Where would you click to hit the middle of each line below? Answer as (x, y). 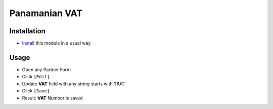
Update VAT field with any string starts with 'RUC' (74, 84)
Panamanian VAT (46, 13)
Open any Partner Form (46, 69)
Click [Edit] (36, 77)
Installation (27, 31)
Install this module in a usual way (56, 43)
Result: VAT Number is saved (52, 98)
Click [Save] (36, 91)
